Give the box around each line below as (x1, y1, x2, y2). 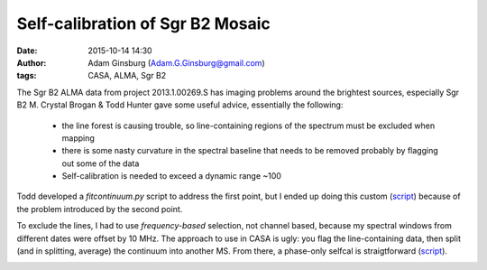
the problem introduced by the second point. (16, 203, 183, 214)
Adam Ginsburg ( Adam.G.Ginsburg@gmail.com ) (87, 57, 265, 68)
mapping (61, 132, 95, 144)
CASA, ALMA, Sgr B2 (87, 70, 167, 81)
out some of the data (61, 158, 140, 169)
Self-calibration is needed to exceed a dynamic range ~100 (61, 171, 281, 182)
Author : (16, 57, 47, 68)
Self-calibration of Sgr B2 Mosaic (16, 14, 271, 33)
